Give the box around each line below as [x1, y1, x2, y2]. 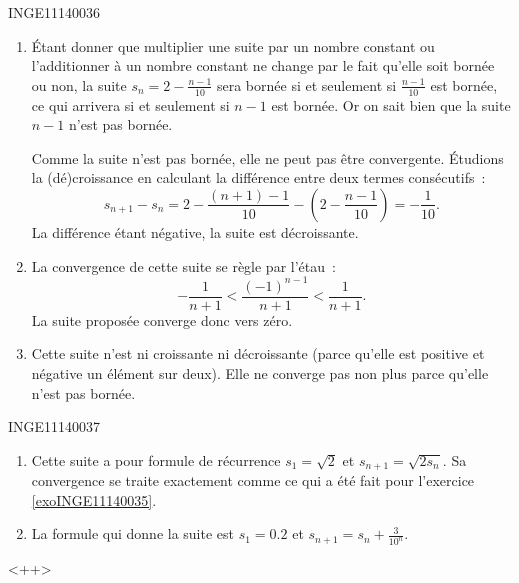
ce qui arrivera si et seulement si [31, 94, 230, 115]
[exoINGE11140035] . [31, 489, 157, 510]
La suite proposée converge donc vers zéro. [31, 309, 293, 330]
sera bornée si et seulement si [216, 74, 397, 95]
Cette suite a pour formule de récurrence [31, 449, 281, 470]
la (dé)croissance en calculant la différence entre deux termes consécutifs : [31, 167, 486, 188]
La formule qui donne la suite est [31, 523, 235, 544]
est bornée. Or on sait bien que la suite [271, 94, 511, 115]
